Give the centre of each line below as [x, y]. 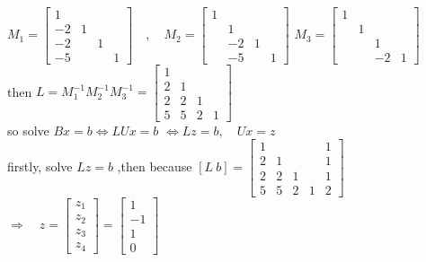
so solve [28, 130]
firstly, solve [40, 166]
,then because [155, 166]
